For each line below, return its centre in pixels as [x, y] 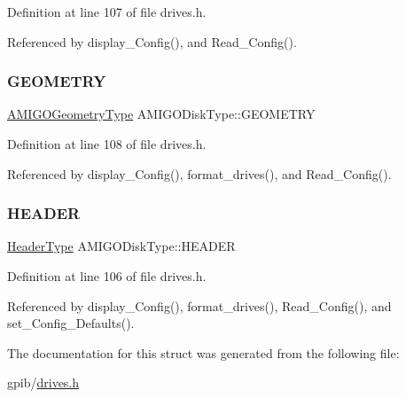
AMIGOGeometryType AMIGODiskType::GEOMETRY [161, 114]
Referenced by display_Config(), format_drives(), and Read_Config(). [199, 173]
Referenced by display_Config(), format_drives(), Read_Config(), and [199, 305]
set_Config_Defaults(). [71, 323]
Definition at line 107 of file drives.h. [107, 12]
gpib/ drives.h [43, 382]
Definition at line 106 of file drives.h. [107, 276]
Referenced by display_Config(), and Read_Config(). [152, 41]
